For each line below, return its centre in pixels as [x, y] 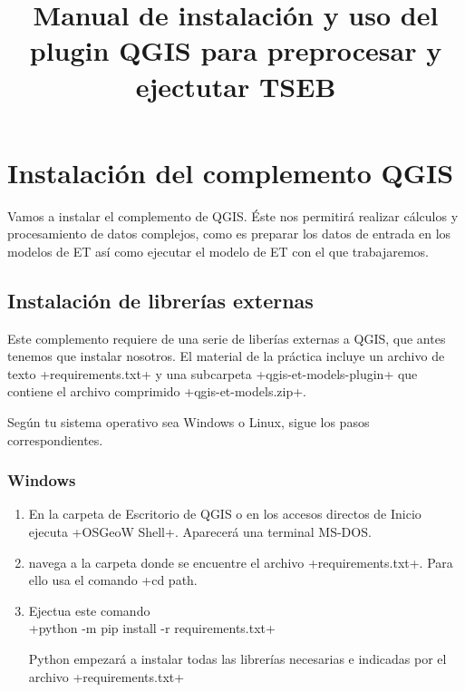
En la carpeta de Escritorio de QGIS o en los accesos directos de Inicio [225, 514]
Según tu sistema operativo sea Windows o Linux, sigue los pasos [189, 422]
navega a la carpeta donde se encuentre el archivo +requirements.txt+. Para [241, 562]
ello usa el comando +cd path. [113, 580]
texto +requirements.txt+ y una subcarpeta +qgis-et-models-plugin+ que [213, 373]
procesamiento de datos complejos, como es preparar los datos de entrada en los [229, 234]
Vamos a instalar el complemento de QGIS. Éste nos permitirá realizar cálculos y [233, 215]
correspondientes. [55, 439]
